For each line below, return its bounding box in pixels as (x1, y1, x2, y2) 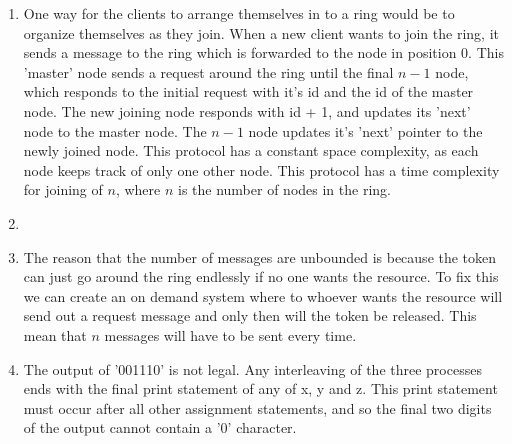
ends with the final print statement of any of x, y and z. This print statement (23, 378, 498, 399)
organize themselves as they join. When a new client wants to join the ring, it (23, 22, 499, 43)
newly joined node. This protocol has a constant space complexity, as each (23, 140, 479, 161)
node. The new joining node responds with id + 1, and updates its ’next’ (23, 100, 471, 121)
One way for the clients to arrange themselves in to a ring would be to (23, 3, 455, 23)
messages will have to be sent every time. (104, 324, 357, 345)
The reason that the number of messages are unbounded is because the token (23, 246, 497, 267)
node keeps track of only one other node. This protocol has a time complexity (23, 159, 500, 180)
